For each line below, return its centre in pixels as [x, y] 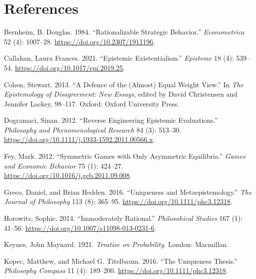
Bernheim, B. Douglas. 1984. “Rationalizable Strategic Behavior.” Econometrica [124, 32]
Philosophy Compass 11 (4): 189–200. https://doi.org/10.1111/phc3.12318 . [116, 270]
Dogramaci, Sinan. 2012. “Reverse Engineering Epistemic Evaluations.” [111, 120]
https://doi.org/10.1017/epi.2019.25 [69, 67]
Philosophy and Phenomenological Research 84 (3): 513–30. [93, 129]
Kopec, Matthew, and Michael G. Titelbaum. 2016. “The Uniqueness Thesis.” [121, 261]
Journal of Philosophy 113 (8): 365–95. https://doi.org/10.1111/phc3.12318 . [118, 201]
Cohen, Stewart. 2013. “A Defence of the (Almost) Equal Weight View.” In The [124, 84]
